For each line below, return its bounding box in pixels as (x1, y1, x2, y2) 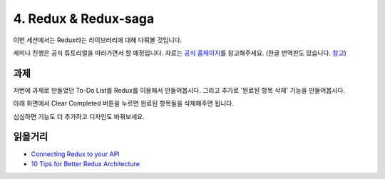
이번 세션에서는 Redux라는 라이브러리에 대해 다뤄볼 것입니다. (13, 36, 183, 44)
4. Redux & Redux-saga (13, 11, 155, 26)
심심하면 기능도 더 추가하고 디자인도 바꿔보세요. (13, 112, 145, 121)
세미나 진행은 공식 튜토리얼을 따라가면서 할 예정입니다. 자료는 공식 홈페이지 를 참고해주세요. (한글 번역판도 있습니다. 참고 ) (13, 48, 347, 57)
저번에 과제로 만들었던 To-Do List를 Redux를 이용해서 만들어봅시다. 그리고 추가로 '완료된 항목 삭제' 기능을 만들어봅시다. (13, 86, 346, 94)
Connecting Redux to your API (31, 150, 120, 158)
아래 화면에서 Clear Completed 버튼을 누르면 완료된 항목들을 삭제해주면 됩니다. (13, 99, 235, 108)
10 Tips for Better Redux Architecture (31, 159, 140, 168)
